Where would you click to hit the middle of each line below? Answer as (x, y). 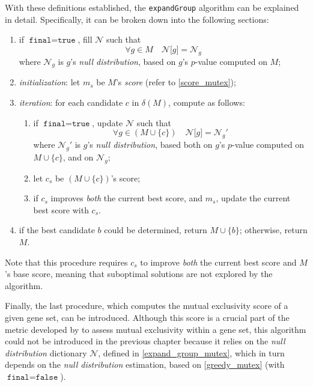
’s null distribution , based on (123, 61)
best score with (61, 209)
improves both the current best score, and (127, 198)
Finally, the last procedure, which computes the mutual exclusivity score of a (147, 306)
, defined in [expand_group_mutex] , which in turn (191, 352)
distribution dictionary (46, 352)
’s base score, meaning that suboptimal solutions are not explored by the (139, 274)
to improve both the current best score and (218, 262)
